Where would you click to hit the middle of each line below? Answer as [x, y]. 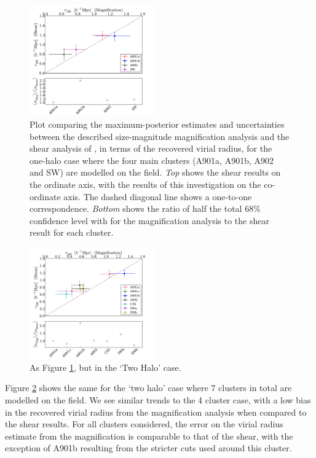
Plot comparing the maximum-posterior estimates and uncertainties [157, 124]
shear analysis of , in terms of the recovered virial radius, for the [151, 148]
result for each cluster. [72, 232]
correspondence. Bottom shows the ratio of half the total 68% [145, 208]
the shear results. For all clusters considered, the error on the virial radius [144, 424]
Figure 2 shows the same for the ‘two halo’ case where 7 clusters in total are [148, 388]
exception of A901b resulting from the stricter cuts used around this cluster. [148, 448]
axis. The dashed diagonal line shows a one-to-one [158, 196]
